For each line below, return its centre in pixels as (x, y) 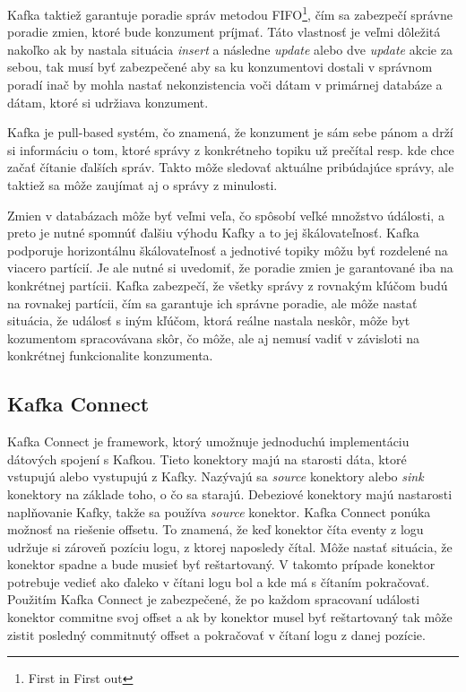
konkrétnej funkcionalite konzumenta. (110, 355)
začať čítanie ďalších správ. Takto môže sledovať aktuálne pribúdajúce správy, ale (231, 167)
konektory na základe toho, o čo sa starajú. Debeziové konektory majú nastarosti (230, 493)
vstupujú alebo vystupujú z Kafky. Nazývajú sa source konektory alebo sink (216, 476)
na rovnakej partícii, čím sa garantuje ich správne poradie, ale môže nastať (212, 303)
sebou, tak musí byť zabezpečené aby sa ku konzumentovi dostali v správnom (220, 67)
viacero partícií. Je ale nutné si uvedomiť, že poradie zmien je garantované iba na (230, 268)
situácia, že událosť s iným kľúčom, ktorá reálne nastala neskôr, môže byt (209, 320)
